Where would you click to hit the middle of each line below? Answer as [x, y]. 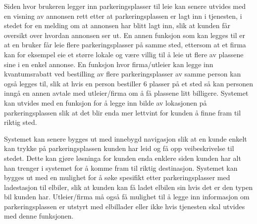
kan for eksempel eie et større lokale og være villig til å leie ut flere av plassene [124, 54]
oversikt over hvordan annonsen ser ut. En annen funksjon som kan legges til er [125, 35]
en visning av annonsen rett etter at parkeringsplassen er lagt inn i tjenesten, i [123, 16]
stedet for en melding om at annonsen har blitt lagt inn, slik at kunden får [117, 25]
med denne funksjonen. [39, 216]
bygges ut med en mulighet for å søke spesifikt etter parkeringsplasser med [117, 177]
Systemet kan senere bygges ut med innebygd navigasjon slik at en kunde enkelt [126, 138]
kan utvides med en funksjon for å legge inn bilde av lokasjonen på [105, 102]
